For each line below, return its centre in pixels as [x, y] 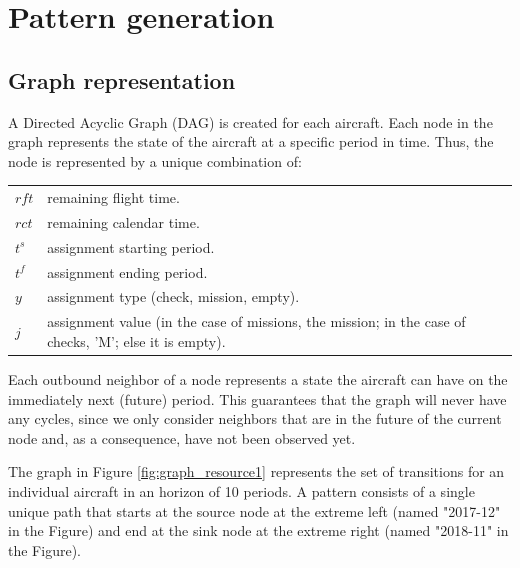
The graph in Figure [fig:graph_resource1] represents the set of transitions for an [256, 471]
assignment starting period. [131, 246]
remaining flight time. [113, 197]
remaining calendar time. [123, 221]
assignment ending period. [127, 271]
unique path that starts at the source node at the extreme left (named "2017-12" [254, 510]
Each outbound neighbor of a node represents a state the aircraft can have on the [258, 379]
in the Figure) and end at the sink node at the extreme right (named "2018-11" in [258, 530]
